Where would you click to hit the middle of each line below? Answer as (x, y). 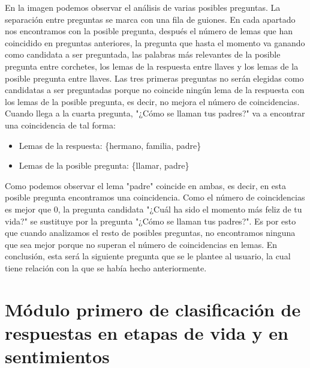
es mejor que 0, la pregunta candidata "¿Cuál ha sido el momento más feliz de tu (154, 209)
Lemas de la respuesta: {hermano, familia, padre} (110, 145)
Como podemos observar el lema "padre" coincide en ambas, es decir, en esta (146, 185)
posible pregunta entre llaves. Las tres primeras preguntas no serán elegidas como (154, 78)
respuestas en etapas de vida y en (147, 332)
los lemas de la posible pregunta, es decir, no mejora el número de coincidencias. (152, 101)
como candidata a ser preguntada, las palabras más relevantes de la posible (143, 54)
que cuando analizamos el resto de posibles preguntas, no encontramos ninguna (150, 233)
